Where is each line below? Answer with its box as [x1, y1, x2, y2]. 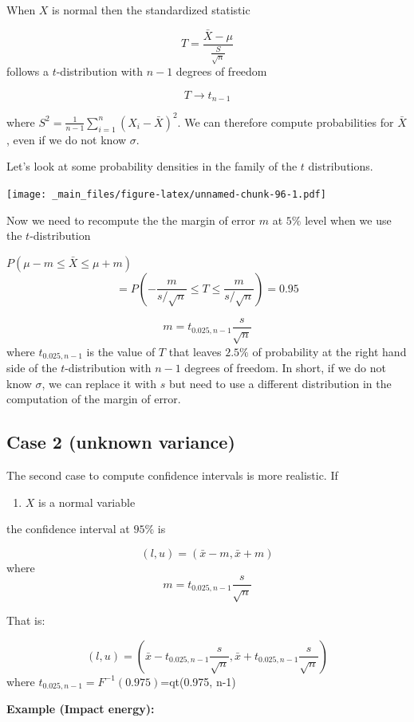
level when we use [305, 211, 392, 228]
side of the [6, 359, 57, 376]
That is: [6, 612, 45, 629]
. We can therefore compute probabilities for [177, 113, 394, 130]
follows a [6, 63, 49, 80]
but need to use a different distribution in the [168, 375, 392, 391]
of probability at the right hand [252, 343, 407, 359]
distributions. [308, 158, 373, 175]
